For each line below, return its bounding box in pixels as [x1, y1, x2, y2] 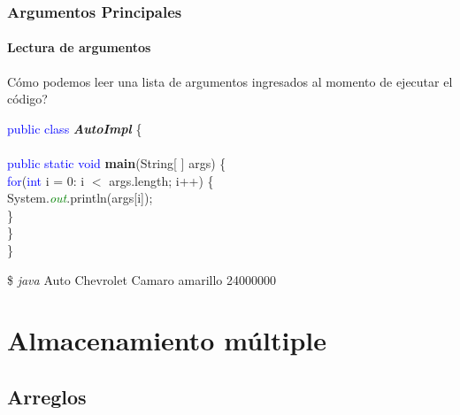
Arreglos [7, 382, 87, 410]
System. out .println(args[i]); [7, 188, 153, 207]
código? [7, 89, 48, 108]
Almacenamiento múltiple [7, 322, 326, 358]
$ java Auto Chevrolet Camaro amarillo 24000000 [7, 270, 276, 288]
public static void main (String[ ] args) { [7, 154, 226, 173]
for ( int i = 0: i [7, 171, 85, 189]
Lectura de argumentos [7, 38, 151, 57]
